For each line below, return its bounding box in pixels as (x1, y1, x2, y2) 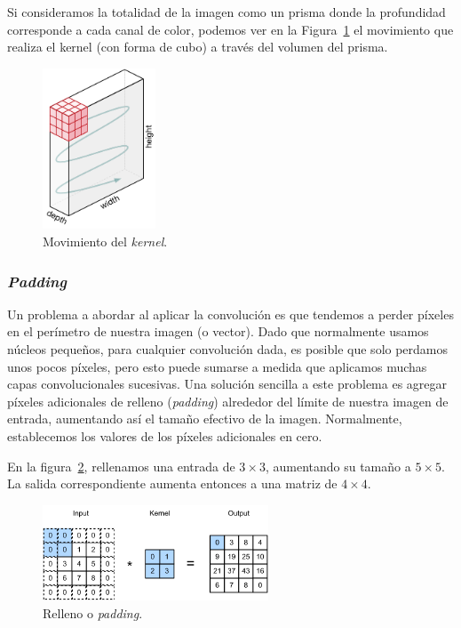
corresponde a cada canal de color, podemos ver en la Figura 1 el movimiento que (7, 20, 454, 38)
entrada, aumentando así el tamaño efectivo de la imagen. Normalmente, (7, 409, 402, 428)
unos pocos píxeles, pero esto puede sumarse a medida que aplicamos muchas (7, 357, 427, 375)
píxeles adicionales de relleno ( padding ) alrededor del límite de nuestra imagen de (7, 391, 449, 410)
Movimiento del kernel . (43, 232, 168, 250)
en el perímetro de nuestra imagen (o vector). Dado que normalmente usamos (7, 322, 429, 341)
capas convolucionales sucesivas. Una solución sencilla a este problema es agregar (7, 374, 448, 393)
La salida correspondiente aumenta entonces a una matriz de (7, 474, 338, 493)
